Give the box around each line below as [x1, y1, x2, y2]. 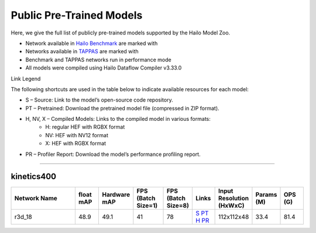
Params [255, 190, 277, 199]
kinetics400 [11, 172, 57, 182]
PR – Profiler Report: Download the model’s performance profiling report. [25, 151, 201, 158]
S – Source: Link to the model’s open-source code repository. [25, 96, 173, 103]
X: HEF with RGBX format [45, 140, 107, 147]
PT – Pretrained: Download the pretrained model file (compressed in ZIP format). [25, 105, 219, 112]
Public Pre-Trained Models [11, 9, 143, 22]
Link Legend [11, 75, 41, 82]
